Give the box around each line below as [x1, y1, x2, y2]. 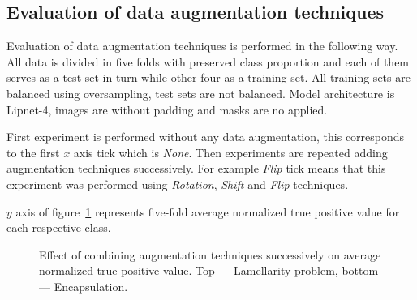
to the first [6, 144, 60, 161]
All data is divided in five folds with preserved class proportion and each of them [6, 53, 410, 70]
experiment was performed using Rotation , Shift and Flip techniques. [6, 175, 349, 192]
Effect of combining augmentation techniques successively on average [39, 246, 381, 263]
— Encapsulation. [39, 277, 128, 294]
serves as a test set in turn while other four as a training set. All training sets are [6, 69, 411, 86]
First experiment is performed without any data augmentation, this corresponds [6, 128, 405, 145]
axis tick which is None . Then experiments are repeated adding [73, 144, 388, 161]
